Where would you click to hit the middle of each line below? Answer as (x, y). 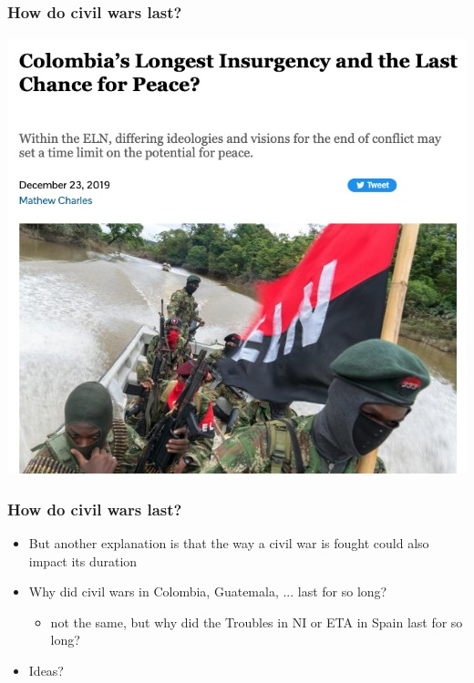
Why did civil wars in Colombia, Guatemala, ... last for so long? (208, 591)
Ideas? (46, 670)
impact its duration (83, 561)
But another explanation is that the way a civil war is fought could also (229, 542)
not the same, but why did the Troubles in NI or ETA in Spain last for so (257, 622)
